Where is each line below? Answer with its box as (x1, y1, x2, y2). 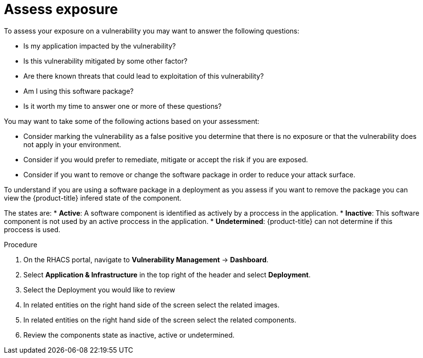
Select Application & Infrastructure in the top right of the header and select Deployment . (23, 270, 311, 279)
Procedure (4, 240, 37, 249)
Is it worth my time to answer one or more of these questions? (23, 102, 222, 110)
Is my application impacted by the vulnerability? (23, 41, 176, 50)
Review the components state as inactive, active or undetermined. (23, 330, 235, 339)
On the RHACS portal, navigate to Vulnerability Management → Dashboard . (23, 255, 269, 264)
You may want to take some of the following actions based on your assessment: (4, 117, 260, 125)
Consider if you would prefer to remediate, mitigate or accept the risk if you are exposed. (23, 155, 308, 164)
